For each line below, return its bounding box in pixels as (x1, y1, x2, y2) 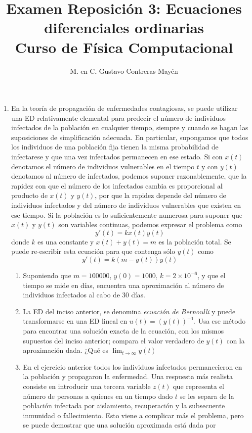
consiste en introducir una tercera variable (23, 381, 151, 391)
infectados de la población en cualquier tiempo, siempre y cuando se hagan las (11, 122, 248, 133)
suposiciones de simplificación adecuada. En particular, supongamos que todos (11, 132, 248, 142)
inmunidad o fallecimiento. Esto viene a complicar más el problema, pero (23, 410, 244, 420)
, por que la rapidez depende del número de (94, 190, 226, 200)
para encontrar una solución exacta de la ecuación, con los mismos (23, 325, 224, 336)
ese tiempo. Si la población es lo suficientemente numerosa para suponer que (11, 209, 243, 220)
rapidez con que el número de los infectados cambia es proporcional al (11, 180, 223, 191)
